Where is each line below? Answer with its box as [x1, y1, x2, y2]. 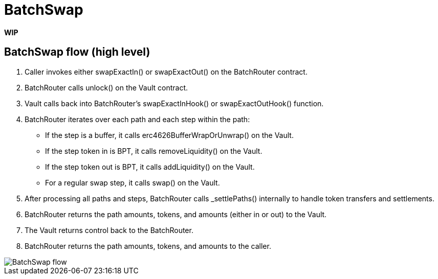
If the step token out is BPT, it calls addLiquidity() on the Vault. [45, 162, 255, 171]
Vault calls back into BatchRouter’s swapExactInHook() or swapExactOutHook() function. [25, 99, 324, 108]
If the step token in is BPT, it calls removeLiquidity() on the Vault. [45, 146, 262, 155]
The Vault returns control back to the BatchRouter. [25, 225, 193, 235]
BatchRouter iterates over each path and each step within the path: [25, 114, 250, 124]
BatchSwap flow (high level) [4, 45, 150, 59]
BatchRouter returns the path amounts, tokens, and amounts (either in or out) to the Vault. [25, 210, 327, 219]
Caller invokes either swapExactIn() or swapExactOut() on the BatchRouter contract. [25, 67, 308, 76]
